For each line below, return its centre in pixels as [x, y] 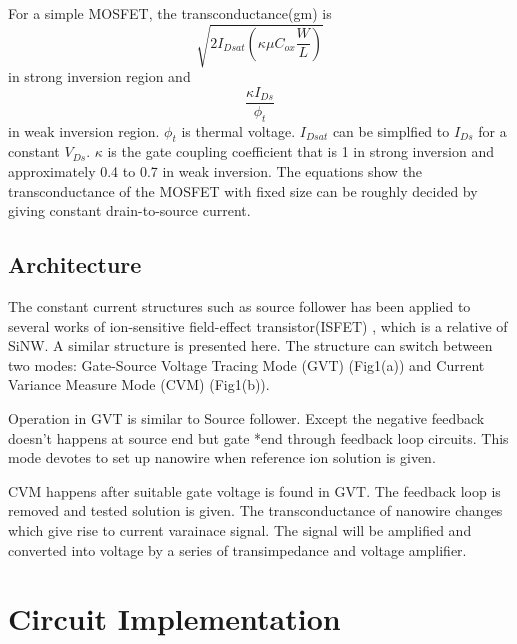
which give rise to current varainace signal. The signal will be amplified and [240, 529]
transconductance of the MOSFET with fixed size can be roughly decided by [243, 190]
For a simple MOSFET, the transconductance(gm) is [170, 13]
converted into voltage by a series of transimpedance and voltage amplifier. [237, 549]
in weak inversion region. [84, 130]
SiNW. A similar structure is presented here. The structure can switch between [250, 345]
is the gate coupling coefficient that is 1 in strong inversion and [300, 151]
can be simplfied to [391, 130]
